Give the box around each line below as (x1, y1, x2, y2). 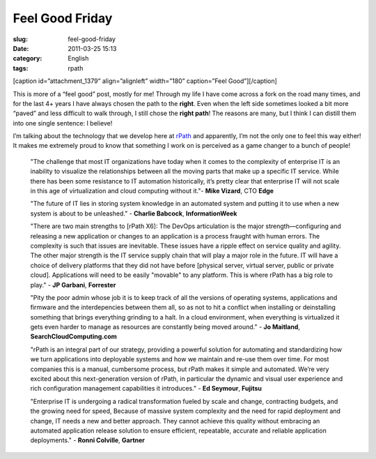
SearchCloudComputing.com (30, 332, 118, 341)
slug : (13, 35, 28, 43)
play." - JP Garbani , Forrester (30, 280, 116, 289)
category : (13, 54, 42, 63)
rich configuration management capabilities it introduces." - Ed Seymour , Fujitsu (30, 384, 263, 393)
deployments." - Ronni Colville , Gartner (30, 436, 146, 444)
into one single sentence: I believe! (13, 119, 113, 127)
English (68, 54, 89, 63)
